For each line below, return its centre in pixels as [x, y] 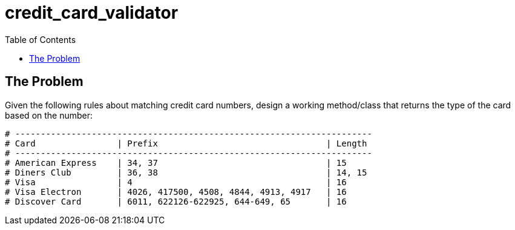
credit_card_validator [92, 13]
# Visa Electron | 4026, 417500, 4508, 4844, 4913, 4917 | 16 [176, 192]
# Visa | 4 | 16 [176, 182]
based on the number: [49, 115]
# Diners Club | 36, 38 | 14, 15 [186, 172]
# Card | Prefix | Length [186, 143]
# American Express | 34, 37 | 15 [176, 163]
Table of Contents [41, 39]
